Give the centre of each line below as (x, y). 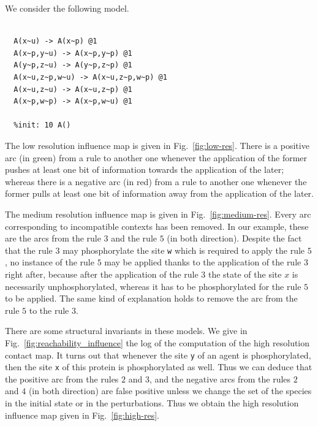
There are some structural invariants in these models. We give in (126, 331)
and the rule (134, 238)
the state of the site (245, 274)
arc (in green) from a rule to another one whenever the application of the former (156, 157)
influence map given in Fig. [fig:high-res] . (82, 415)
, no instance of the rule (50, 262)
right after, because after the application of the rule (102, 274)
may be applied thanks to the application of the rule (203, 262)
